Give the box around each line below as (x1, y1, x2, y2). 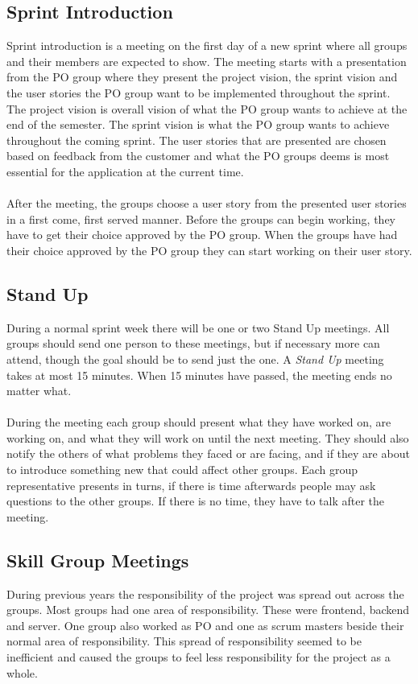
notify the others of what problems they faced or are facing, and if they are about (6, 445, 410, 462)
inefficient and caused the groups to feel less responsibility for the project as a (6, 649, 391, 665)
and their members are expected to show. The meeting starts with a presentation (6, 52, 407, 69)
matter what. (6, 382, 72, 399)
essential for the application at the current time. (6, 163, 244, 179)
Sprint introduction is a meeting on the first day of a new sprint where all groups (6, 37, 408, 54)
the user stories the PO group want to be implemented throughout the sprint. (6, 84, 391, 101)
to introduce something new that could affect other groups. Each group (6, 461, 358, 478)
